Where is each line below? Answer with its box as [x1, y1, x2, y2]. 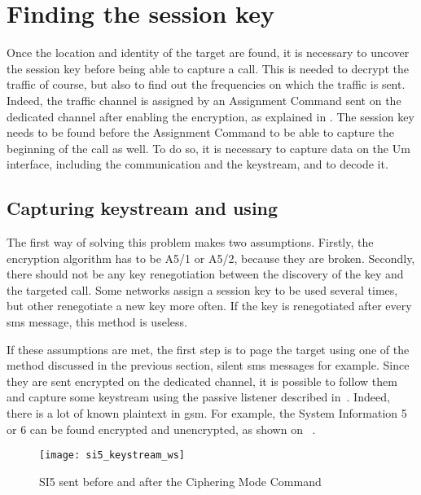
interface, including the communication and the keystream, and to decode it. [7, 156, 388, 173]
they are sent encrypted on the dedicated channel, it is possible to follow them [7, 372, 397, 389]
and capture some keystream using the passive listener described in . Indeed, [7, 388, 390, 405]
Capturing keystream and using [7, 195, 278, 221]
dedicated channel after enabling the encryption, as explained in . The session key [7, 107, 414, 125]
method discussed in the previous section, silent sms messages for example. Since [7, 357, 410, 374]
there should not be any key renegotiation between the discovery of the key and [7, 265, 404, 283]
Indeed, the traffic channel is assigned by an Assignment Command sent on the [7, 91, 401, 108]
